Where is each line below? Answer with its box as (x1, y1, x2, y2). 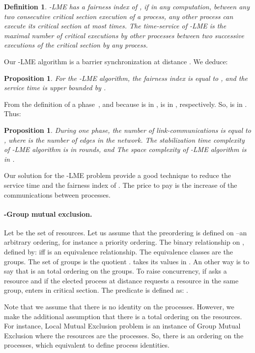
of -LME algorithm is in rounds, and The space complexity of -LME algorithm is (4, 144, 247, 154)
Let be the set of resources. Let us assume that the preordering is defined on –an (4, 227, 247, 237)
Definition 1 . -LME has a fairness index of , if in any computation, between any (4, 1, 250, 11)
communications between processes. (4, 189, 111, 200)
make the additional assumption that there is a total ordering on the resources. (4, 311, 242, 321)
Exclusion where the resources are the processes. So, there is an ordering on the (4, 330, 244, 340)
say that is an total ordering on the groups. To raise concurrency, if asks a (4, 266, 227, 276)
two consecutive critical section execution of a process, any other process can (4, 11, 233, 21)
